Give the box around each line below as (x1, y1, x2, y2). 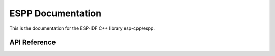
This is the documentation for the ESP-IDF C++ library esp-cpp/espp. (9, 25, 155, 31)
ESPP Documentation (9, 8, 102, 19)
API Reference (9, 38, 56, 47)
